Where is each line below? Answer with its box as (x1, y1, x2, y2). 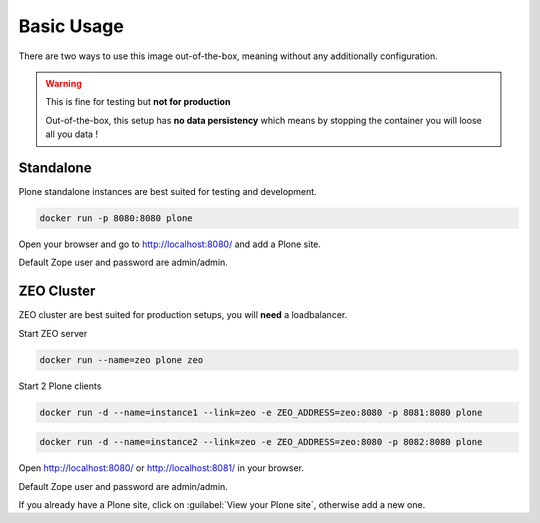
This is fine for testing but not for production (45, 96, 231, 108)
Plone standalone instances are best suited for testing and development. (18, 186, 317, 198)
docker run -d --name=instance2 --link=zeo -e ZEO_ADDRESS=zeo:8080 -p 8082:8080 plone (39, 436, 483, 448)
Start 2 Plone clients (18, 380, 102, 392)
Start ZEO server (18, 327, 88, 339)
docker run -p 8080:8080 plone (39, 213, 194, 224)
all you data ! (45, 128, 99, 140)
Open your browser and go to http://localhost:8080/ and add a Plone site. (18, 238, 322, 250)
